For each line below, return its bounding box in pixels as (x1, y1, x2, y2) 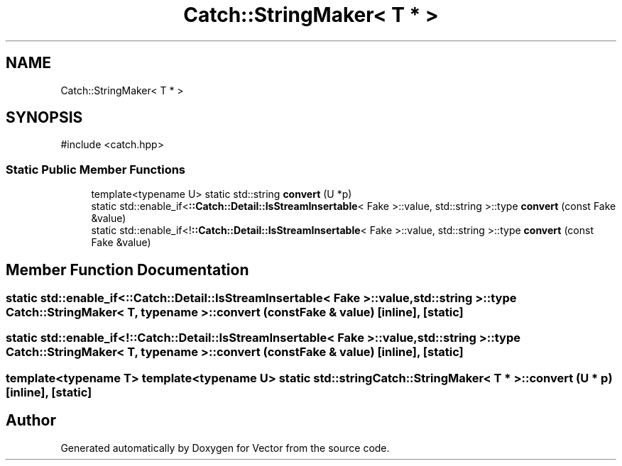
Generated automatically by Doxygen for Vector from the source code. (60, 441, 390, 454)
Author (6, 411, 56, 430)
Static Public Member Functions (6, 162, 186, 177)
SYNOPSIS (6, 109, 83, 127)
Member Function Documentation (6, 260, 249, 279)
